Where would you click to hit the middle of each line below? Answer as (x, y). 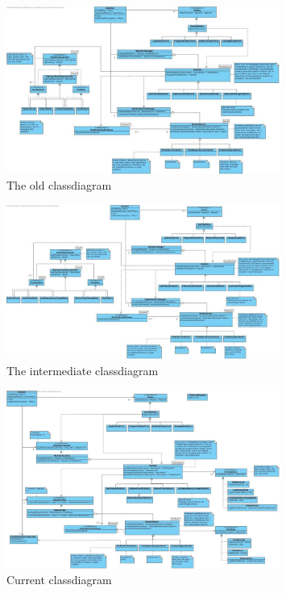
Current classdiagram (59, 580)
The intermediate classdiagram (83, 371)
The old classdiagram (59, 185)
